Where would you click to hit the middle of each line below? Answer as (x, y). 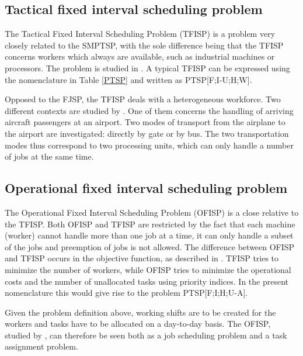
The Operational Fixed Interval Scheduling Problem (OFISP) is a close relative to (152, 212)
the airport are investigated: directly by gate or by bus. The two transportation (147, 133)
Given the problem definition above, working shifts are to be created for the (140, 312)
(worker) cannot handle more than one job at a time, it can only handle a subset (149, 235)
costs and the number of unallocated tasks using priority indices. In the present (147, 281)
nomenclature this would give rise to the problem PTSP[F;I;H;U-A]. (126, 293)
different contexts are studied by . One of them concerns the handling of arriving (149, 110)
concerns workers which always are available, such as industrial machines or (140, 56)
